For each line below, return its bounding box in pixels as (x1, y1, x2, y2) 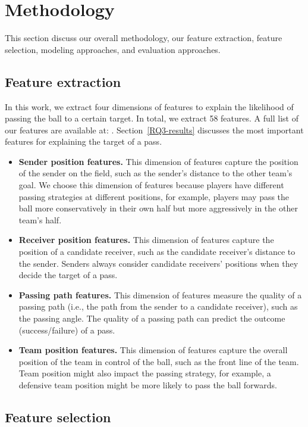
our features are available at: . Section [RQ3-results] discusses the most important (5, 123, 304, 136)
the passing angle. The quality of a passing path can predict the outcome (18, 312, 285, 325)
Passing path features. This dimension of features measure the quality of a (18, 288, 302, 301)
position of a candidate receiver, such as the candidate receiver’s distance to (18, 245, 296, 258)
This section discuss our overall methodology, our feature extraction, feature (5, 32, 282, 44)
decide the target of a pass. (18, 269, 118, 281)
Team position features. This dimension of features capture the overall (18, 344, 288, 356)
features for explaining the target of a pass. (5, 135, 162, 148)
